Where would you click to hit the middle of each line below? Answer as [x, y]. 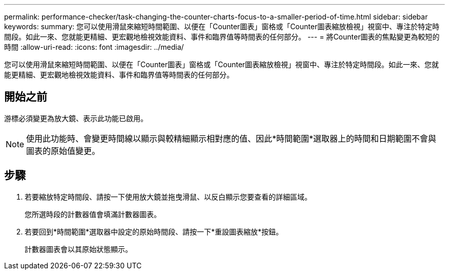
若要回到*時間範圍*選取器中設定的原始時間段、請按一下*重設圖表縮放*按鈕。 [154, 231]
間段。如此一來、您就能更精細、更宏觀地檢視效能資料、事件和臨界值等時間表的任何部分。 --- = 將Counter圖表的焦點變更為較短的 [222, 37]
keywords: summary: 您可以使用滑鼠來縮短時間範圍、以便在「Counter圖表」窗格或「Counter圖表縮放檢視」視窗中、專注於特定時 [222, 26]
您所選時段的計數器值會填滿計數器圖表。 [93, 214]
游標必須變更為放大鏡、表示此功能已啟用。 [76, 118]
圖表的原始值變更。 [63, 151]
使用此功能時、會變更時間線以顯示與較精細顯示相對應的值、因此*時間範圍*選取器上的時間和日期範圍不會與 [231, 138]
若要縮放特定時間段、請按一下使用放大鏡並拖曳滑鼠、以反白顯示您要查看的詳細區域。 [168, 197]
